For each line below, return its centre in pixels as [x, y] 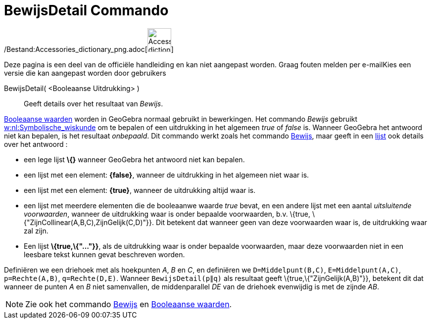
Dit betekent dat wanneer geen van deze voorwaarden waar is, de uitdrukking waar [291, 222]
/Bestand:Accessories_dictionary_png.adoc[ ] [89, 49]
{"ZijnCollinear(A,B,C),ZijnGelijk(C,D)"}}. [89, 222]
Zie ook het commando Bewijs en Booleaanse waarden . [129, 304]
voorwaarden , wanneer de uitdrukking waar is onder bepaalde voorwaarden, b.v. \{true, [167, 214]
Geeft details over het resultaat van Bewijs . [94, 103]
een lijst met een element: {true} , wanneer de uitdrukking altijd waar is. [140, 190]
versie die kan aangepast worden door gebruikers [85, 73]
